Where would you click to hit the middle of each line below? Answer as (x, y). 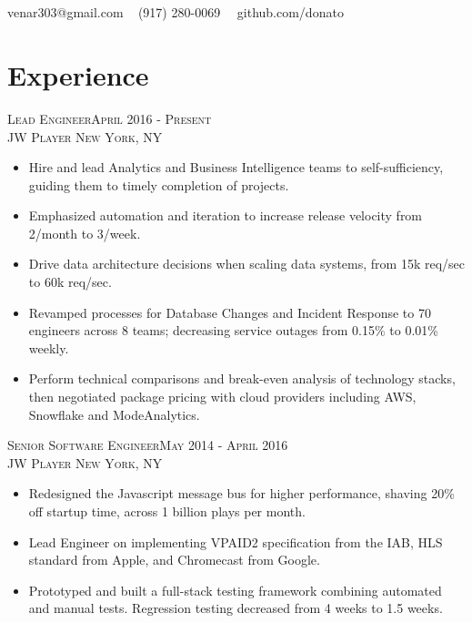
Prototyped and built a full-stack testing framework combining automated (235, 590)
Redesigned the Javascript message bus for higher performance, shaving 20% (241, 493)
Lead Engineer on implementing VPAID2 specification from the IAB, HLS (236, 541)
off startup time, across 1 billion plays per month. (167, 511)
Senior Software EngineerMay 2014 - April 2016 (148, 445)
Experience (78, 74)
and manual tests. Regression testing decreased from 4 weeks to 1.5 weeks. (236, 608)
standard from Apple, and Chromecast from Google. (174, 560)
